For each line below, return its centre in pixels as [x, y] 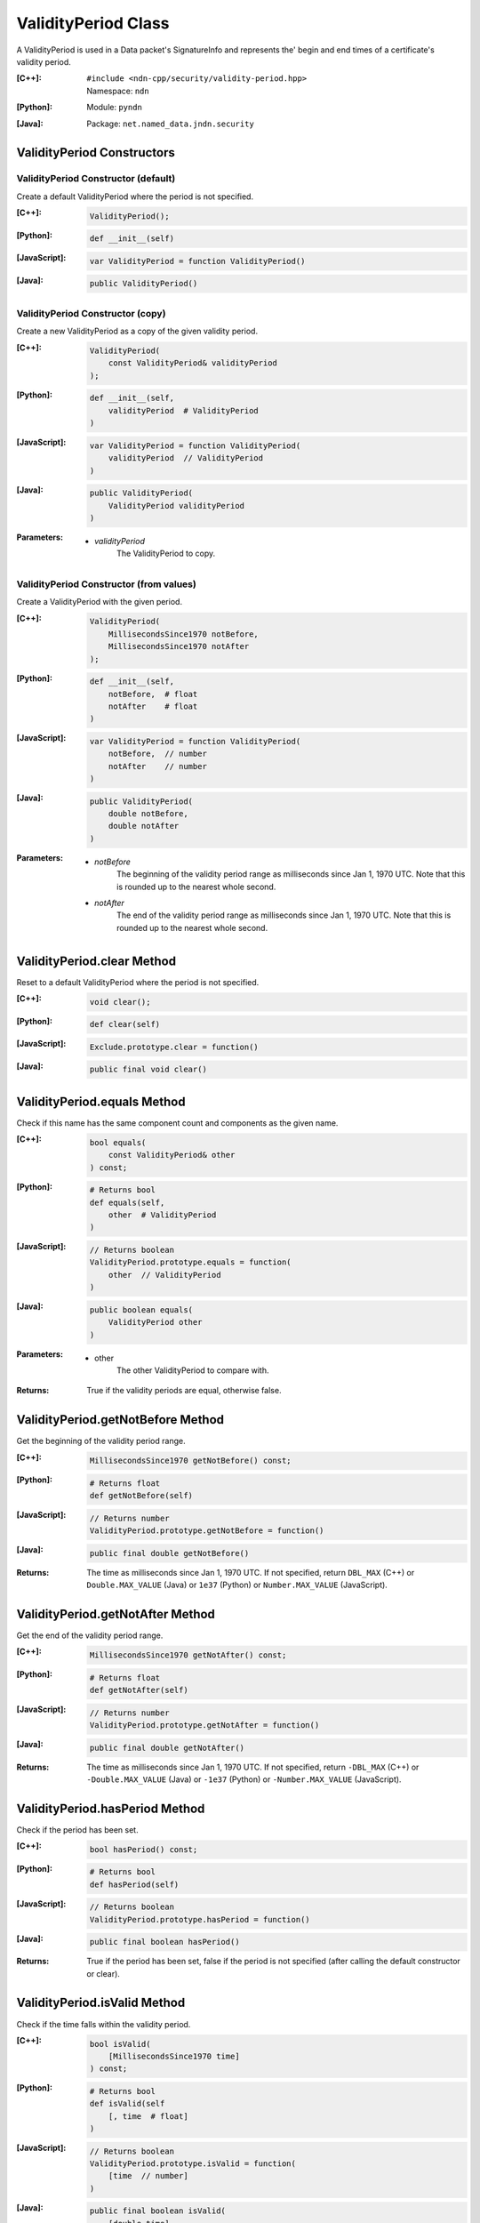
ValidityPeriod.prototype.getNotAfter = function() [204, 1725]
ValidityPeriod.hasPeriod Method [111, 1808]
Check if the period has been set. [77, 1830]
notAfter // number [158, 766]
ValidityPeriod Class [93, 23]
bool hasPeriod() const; [144, 1849]
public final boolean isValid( [158, 2211]
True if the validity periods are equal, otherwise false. [184, 1391]
